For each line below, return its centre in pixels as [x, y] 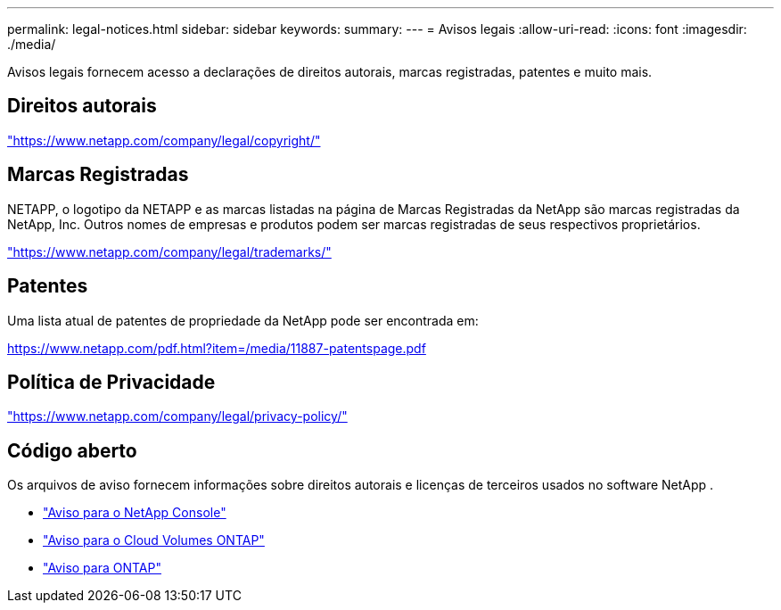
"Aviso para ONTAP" [102, 568]
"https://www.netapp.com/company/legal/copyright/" [164, 140]
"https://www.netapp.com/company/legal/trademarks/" [169, 251]
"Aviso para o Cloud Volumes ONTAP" [154, 540]
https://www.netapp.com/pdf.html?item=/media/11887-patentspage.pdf [217, 348]
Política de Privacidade [111, 382]
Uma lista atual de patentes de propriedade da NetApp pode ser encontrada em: [243, 320]
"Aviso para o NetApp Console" [135, 513]
